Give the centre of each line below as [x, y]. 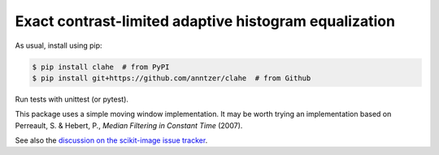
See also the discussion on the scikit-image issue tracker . [111, 140]
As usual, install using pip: [59, 45]
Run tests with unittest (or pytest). [72, 99]
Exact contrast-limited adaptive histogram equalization [205, 21]
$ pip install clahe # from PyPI [101, 67]
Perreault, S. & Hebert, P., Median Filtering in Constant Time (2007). [129, 125]
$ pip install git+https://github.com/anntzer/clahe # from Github [172, 78]
